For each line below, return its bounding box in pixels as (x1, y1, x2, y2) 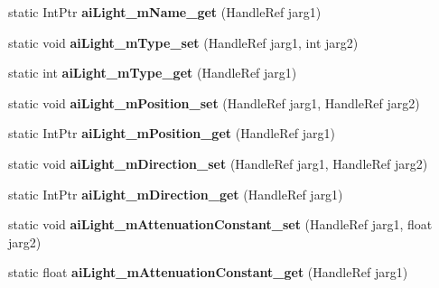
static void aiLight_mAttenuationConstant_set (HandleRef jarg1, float (8, 215, 433, 234)
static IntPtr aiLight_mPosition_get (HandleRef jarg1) (8, 124, 336, 143)
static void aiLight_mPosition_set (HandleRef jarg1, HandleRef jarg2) (8, 93, 420, 112)
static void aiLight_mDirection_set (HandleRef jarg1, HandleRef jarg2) (8, 153, 428, 172)
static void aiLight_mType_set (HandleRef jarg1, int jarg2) (8, 33, 359, 51)
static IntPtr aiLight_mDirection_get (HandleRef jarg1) (8, 184, 343, 203)
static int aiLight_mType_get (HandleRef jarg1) (8, 63, 297, 82)
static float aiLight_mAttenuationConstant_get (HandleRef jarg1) (8, 263, 408, 282)
